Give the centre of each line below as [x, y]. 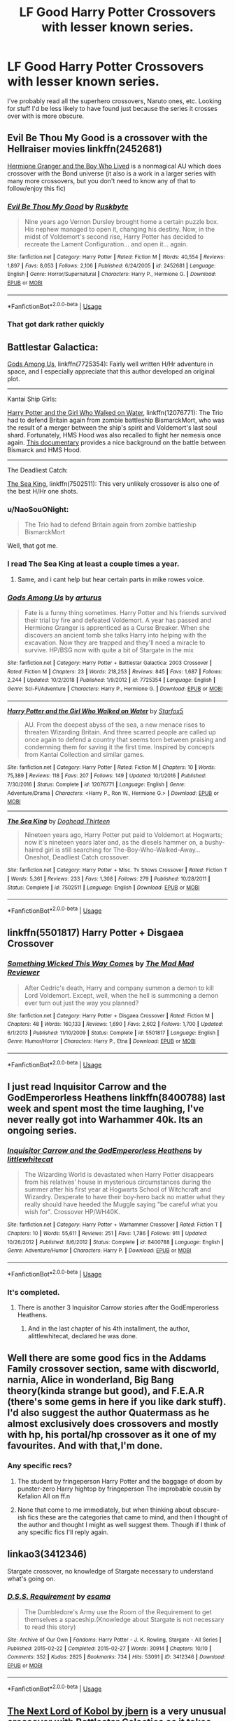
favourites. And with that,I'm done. [85, 1446]
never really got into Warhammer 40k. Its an [105, 1120]
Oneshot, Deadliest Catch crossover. [77, 857]
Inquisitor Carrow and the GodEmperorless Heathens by [105, 1151]
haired [34, 850]
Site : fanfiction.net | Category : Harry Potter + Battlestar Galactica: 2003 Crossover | [109, 663]
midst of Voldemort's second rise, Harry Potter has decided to [114, 237]
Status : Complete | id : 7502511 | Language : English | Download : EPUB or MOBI [104, 888]
